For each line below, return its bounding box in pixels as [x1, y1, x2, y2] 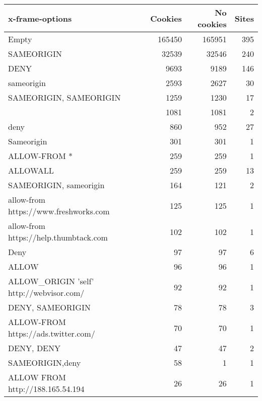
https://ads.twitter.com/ [8, 328, 95, 339]
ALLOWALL [8, 165, 54, 176]
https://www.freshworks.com [8, 205, 110, 217]
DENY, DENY [8, 342, 61, 354]
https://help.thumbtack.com [8, 231, 108, 243]
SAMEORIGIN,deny [8, 357, 81, 368]
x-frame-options [8, 12, 72, 24]
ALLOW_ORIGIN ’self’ [8, 275, 94, 287]
